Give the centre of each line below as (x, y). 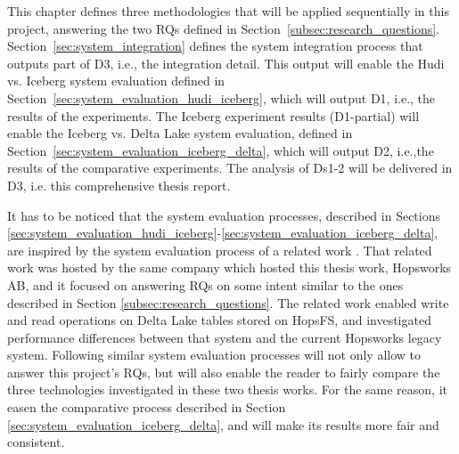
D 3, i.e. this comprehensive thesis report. (119, 185)
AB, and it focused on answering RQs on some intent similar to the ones (205, 284)
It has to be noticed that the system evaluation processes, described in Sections (224, 215)
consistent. (36, 442)
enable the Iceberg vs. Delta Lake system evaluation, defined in (180, 133)
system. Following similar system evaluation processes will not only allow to (214, 355)
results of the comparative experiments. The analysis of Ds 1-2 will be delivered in (230, 168)
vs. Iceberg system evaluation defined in (116, 81)
